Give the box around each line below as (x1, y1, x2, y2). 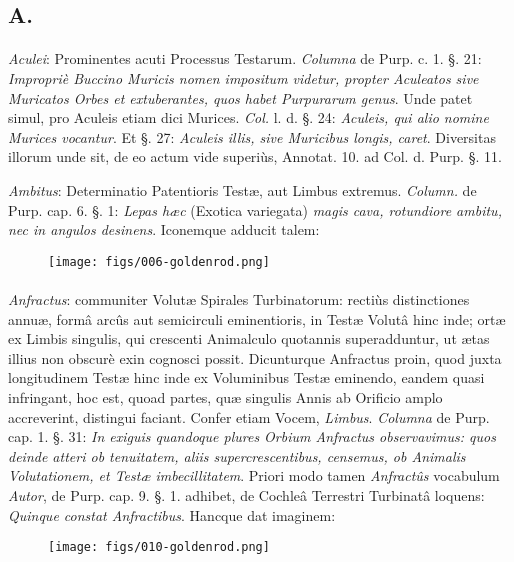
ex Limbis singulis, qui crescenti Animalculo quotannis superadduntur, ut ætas (8, 328, 490, 349)
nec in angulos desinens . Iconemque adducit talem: (8, 219, 320, 240)
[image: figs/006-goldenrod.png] (48, 254, 270, 269)
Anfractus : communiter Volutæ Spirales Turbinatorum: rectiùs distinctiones (8, 288, 470, 309)
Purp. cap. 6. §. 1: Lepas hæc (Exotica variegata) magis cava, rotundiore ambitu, (8, 199, 502, 220)
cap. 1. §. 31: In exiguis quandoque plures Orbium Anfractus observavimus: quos (8, 426, 496, 447)
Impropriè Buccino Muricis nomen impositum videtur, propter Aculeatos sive (8, 67, 479, 88)
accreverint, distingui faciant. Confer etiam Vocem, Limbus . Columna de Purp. (8, 406, 490, 427)
